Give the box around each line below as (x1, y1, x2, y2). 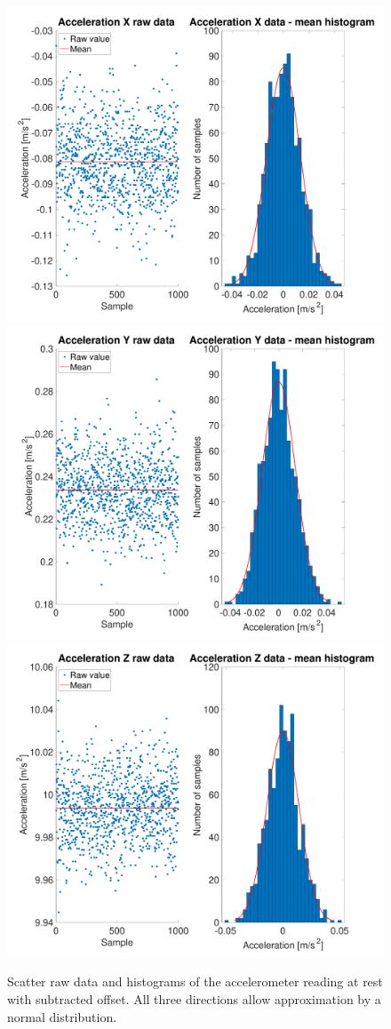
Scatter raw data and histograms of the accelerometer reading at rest (7, 972, 383, 991)
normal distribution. (7, 1007, 117, 1025)
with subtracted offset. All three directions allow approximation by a (7, 989, 381, 1008)
